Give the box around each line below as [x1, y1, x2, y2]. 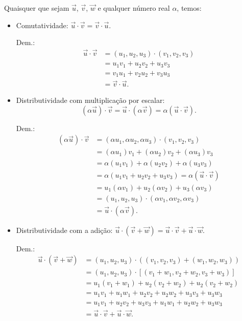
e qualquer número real [98, 3, 170, 13]
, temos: [177, 3, 202, 13]
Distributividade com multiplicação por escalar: [16, 95, 165, 105]
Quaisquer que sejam [4, 3, 69, 13]
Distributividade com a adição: [16, 224, 113, 235]
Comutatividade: [16, 19, 68, 30]
